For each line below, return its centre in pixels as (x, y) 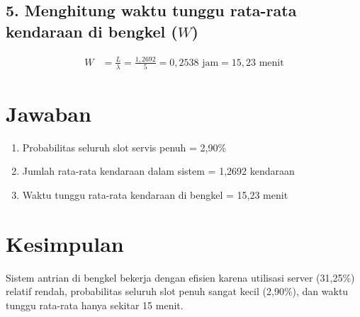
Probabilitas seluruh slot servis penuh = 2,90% (124, 147)
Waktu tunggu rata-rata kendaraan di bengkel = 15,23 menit (155, 195)
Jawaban (49, 113)
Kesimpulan (65, 243)
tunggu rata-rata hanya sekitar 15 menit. (95, 305)
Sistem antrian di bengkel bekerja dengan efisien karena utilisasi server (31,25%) (180, 277)
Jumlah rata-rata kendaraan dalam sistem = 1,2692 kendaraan (158, 171)
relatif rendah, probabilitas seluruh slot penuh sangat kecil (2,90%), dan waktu (177, 291)
